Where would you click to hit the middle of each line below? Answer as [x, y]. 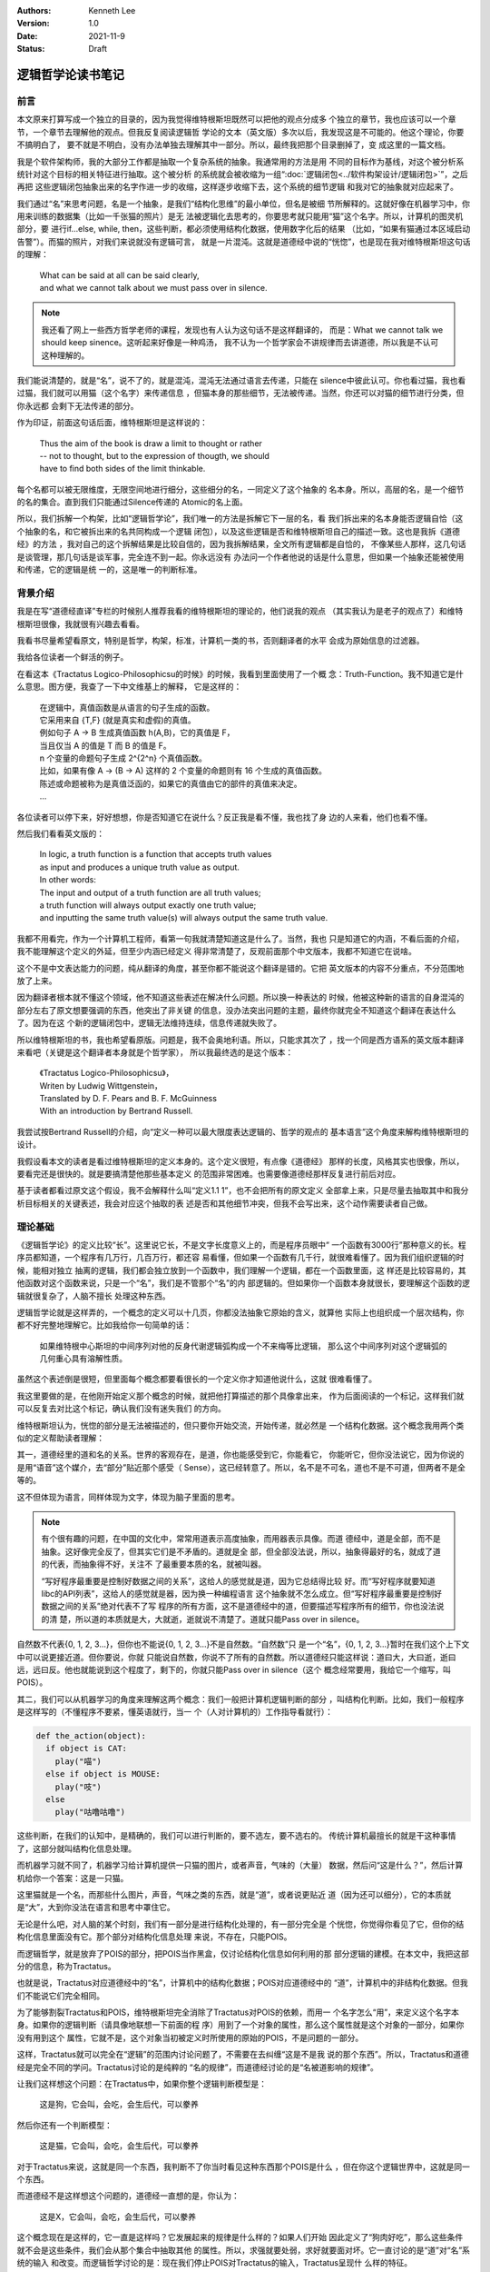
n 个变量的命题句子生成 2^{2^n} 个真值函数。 [123, 758]
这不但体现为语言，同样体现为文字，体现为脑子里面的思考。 [128, 1497]
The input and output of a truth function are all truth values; [150, 892]
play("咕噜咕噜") [90, 1812]
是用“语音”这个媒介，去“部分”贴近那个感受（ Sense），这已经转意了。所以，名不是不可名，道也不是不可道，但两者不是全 [241, 1467]
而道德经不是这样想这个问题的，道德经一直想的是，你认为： [128, 2196]
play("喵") [78, 1761]
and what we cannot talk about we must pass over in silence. [153, 288]
